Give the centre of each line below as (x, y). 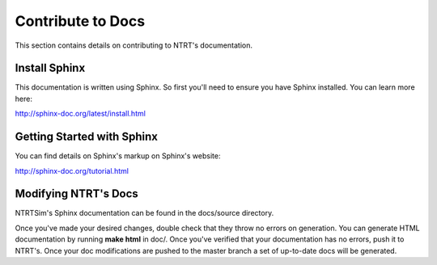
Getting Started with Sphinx (86, 137)
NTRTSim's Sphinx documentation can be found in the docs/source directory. (144, 213)
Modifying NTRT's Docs (77, 194)
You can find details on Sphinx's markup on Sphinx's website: (118, 156)
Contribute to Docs (80, 21)
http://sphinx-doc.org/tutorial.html (72, 170)
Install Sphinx (50, 68)
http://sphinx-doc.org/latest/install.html (80, 114)
